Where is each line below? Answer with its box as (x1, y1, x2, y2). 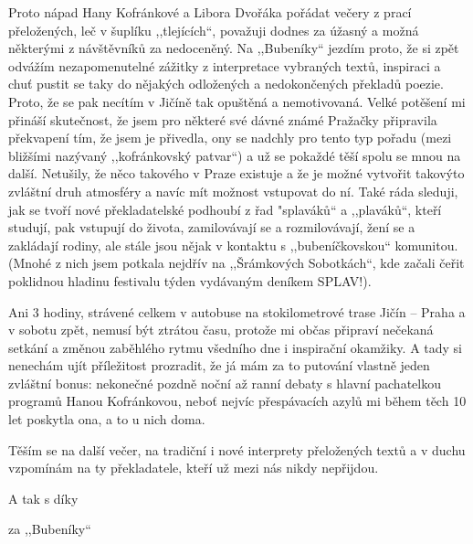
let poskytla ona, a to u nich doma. (8, 410, 205, 429)
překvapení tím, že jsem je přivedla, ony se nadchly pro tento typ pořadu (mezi (8, 128, 452, 147)
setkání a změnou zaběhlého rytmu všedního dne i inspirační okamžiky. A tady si (8, 337, 463, 357)
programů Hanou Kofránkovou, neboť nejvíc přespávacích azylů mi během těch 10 (8, 391, 467, 411)
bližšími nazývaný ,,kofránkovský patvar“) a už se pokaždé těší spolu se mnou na (8, 145, 461, 165)
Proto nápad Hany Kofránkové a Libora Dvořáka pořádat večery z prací (8, 3, 412, 21)
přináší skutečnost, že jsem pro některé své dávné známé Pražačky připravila (8, 110, 437, 129)
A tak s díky (8, 488, 79, 507)
